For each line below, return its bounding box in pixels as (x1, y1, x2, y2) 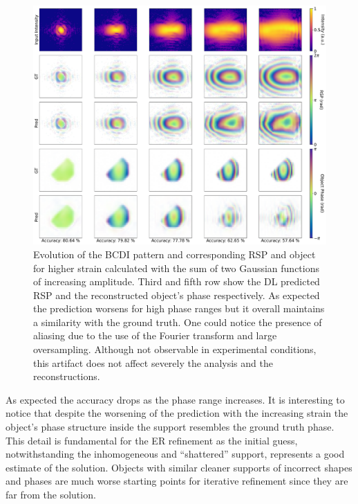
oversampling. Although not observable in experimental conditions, (33, 342, 317, 357)
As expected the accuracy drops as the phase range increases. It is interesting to (6, 392, 345, 406)
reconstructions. (33, 369, 100, 384)
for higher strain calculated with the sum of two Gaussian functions (33, 260, 320, 275)
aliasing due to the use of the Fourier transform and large (33, 328, 277, 343)
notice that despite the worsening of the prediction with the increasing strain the (6, 406, 348, 420)
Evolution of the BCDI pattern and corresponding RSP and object (33, 246, 316, 261)
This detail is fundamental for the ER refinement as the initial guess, (6, 433, 298, 447)
